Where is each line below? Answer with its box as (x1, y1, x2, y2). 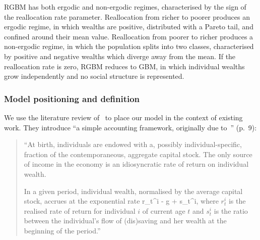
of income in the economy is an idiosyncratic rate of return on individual (24, 159, 249, 169)
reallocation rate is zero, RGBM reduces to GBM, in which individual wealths (4, 61, 245, 71)
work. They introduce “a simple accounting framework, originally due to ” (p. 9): (4, 122, 257, 132)
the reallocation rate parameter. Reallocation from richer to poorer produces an (4, 11, 250, 22)
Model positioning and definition (4, 92, 140, 105)
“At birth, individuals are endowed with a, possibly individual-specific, (24, 139, 242, 150)
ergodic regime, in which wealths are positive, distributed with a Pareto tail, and (4, 21, 253, 32)
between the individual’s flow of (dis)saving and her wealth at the (24, 215, 227, 226)
